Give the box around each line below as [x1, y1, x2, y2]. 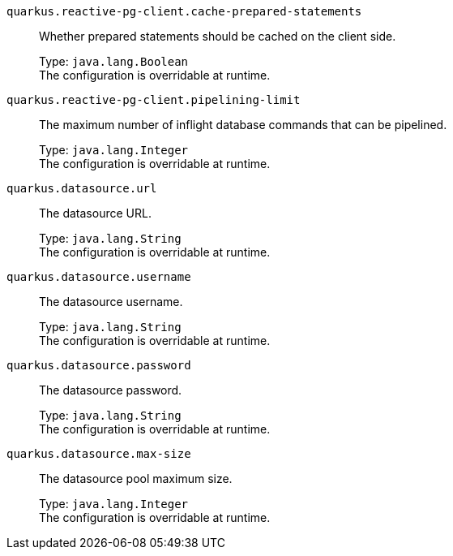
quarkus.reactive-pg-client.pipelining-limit [6, 93, 301, 106]
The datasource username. [39, 295, 183, 308]
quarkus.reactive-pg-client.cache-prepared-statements [6, 5, 362, 18]
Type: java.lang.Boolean [39, 54, 189, 68]
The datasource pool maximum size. [39, 472, 233, 485]
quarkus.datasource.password [6, 359, 191, 372]
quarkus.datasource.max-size [6, 447, 191, 460]
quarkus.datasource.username [6, 270, 191, 283]
